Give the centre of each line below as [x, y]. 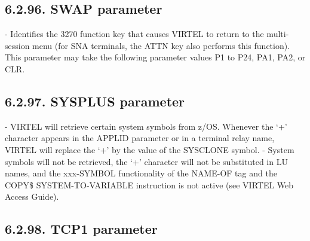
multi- [278, 34]
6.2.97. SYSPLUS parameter [95, 101]
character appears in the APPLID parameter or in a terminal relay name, [140, 138]
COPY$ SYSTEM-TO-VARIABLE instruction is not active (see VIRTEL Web [149, 184]
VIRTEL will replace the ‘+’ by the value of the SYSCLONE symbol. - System [150, 149]
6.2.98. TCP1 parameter [81, 229]
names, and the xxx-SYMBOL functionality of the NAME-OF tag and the [141, 173]
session [17, 45]
